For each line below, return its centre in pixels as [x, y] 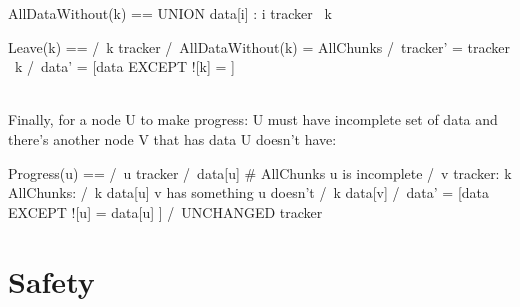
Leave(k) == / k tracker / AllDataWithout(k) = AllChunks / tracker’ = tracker [259, 46]
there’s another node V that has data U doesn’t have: [172, 138]
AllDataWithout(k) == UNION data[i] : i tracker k [170, 13]
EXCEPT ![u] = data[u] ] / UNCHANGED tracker [165, 211]
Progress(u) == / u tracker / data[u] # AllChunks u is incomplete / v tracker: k [260, 172]
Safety [51, 280]
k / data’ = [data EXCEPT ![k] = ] [125, 66]
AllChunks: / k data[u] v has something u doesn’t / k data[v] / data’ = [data [249, 192]
